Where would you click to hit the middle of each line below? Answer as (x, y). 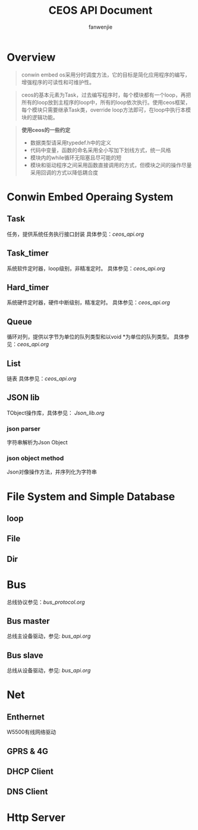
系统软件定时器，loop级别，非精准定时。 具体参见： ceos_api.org (86, 268)
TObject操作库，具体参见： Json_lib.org (56, 413)
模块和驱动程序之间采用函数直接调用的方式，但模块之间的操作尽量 (111, 165)
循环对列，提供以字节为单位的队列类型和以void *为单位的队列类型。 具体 (95, 337)
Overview (31, 57)
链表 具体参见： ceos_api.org (42, 378)
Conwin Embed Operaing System (90, 197)
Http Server (36, 817)
